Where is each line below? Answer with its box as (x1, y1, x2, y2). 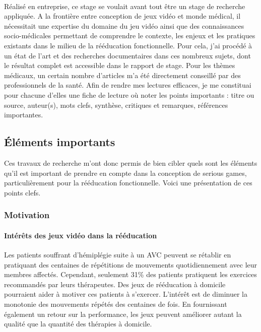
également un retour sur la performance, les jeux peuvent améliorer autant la (4, 308, 242, 319)
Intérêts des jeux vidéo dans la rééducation (4, 230, 157, 240)
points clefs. (4, 187, 41, 197)
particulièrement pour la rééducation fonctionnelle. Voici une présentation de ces (4, 177, 252, 188)
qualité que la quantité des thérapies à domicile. (4, 318, 152, 329)
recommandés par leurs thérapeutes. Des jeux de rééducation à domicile (4, 279, 226, 289)
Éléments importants (4, 134, 115, 150)
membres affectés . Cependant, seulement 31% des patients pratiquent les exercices (4, 269, 257, 280)
